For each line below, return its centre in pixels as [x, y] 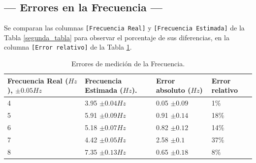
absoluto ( [173, 90]
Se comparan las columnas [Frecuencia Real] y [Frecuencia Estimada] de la [124, 28]
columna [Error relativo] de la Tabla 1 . [68, 47]
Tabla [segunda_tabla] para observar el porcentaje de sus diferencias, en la [117, 37]
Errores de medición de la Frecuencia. [128, 64]
